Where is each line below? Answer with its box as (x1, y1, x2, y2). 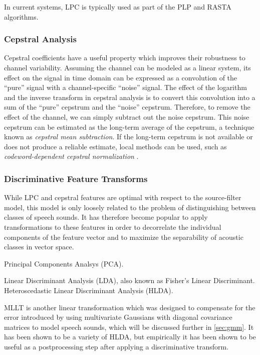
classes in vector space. (4, 241, 74, 252)
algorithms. (4, 11, 39, 22)
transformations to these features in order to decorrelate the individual (4, 221, 221, 232)
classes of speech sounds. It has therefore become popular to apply (4, 212, 208, 222)
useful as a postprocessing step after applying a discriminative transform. (4, 341, 229, 351)
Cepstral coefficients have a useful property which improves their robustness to (4, 52, 245, 63)
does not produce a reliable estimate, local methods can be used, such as (4, 141, 227, 151)
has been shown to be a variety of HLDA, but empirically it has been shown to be (4, 331, 256, 342)
